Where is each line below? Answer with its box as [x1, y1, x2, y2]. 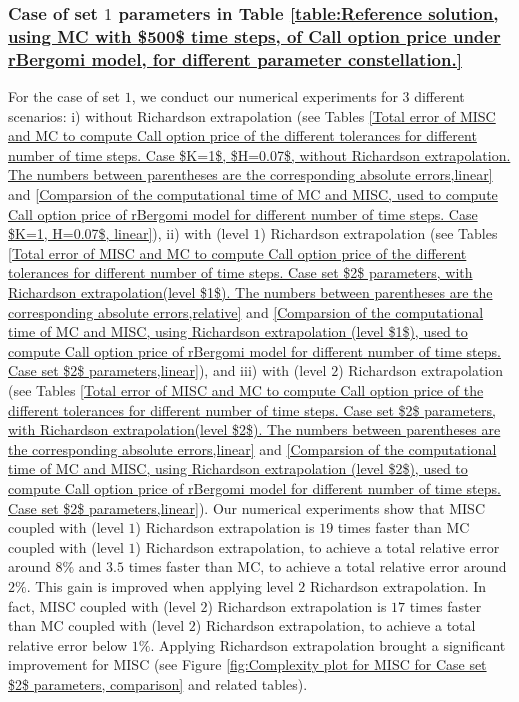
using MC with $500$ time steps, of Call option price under [8, 23, 501, 48]
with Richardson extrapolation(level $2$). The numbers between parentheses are [8, 419, 501, 440]
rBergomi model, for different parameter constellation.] [8, 46, 462, 71]
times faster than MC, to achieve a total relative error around [128, 556, 507, 577]
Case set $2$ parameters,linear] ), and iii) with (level [8, 360, 327, 381]
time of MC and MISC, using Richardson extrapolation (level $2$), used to [8, 458, 468, 479]
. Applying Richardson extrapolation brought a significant [150, 634, 506, 655]
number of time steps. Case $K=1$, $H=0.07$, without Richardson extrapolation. [8, 144, 511, 165]
